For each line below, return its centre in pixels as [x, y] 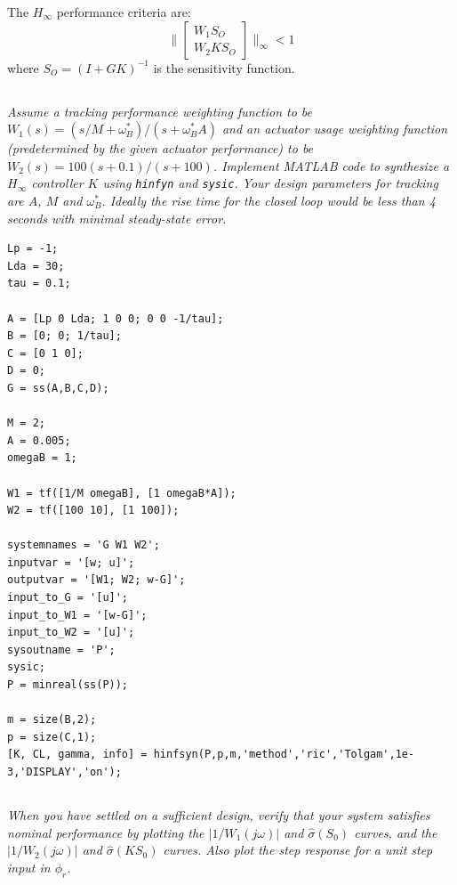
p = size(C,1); [52, 737]
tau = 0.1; [39, 284]
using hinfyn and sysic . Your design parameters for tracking [270, 183]
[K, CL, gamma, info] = [77, 755]
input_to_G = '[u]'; [68, 598]
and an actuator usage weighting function [335, 129]
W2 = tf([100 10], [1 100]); [93, 511]
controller [57, 183]
